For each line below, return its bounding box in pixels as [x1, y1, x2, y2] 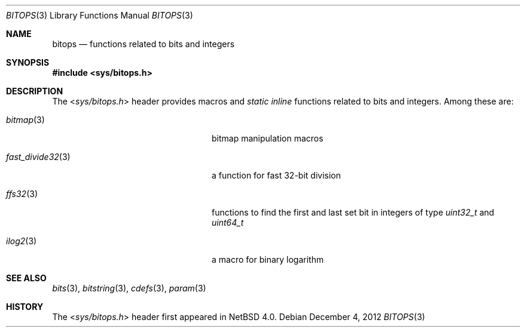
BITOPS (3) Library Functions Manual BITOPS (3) [6, 10, 193, 20]
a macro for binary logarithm [212, 254, 324, 265]
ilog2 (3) [6, 236, 37, 246]
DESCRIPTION [6, 86, 63, 96]
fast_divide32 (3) [6, 152, 71, 162]
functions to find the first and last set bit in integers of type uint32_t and [212, 207, 495, 217]
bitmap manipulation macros [212, 133, 323, 143]
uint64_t [212, 217, 244, 228]
